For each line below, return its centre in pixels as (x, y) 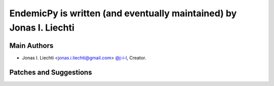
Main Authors (31, 46)
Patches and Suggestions (51, 72)
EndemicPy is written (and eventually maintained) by (123, 13)
